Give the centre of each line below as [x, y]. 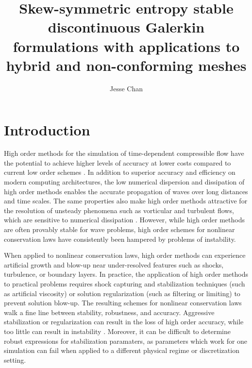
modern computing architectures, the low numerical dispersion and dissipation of [124, 182]
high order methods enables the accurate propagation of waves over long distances [126, 191]
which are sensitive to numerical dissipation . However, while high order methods [125, 220]
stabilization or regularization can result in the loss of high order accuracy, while [124, 322]
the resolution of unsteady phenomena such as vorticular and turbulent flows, [119, 210]
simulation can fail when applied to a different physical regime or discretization [122, 350]
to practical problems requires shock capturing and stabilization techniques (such [125, 283]
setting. [15, 360]
